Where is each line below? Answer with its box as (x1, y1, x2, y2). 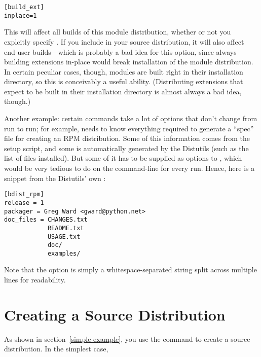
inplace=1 (4, 12, 37, 19)
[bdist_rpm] (4, 191, 44, 198)
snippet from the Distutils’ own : (4, 172, 106, 183)
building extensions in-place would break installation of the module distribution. (4, 56, 253, 67)
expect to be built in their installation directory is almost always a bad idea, (4, 86, 242, 96)
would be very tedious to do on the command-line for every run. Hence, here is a (4, 163, 255, 173)
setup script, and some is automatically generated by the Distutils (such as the (4, 142, 249, 153)
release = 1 (4, 199, 44, 206)
